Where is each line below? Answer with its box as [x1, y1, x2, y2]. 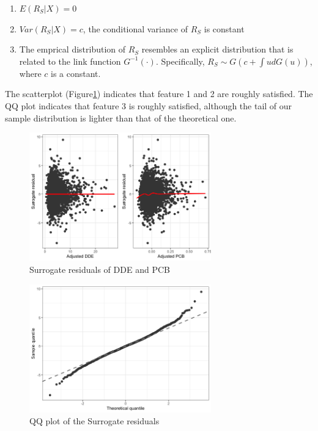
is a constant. [51, 67, 101, 79]
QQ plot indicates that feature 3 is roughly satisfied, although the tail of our [5, 99, 292, 112]
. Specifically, [155, 54, 205, 67]
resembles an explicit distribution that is [141, 43, 294, 56]
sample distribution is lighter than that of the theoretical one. [5, 111, 237, 124]
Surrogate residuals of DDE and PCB [29, 263, 170, 276]
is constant [204, 22, 245, 35]
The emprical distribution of [19, 43, 126, 56]
